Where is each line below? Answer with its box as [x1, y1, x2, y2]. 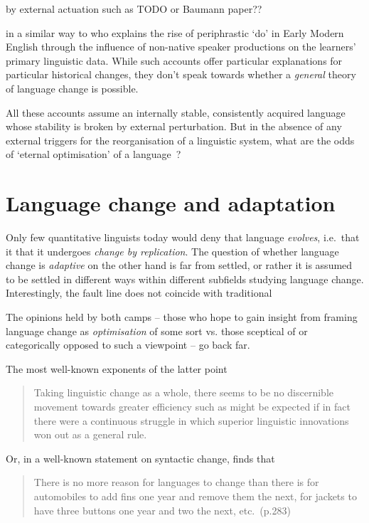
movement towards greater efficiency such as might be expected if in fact [33, 399, 351, 413]
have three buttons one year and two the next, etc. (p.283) [33, 502, 291, 517]
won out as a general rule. [33, 427, 147, 442]
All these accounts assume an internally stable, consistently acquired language [6, 105, 346, 120]
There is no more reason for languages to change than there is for [33, 475, 319, 490]
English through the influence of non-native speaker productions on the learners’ [6, 39, 356, 54]
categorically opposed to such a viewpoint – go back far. [6, 337, 250, 352]
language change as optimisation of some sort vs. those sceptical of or [6, 323, 308, 338]
